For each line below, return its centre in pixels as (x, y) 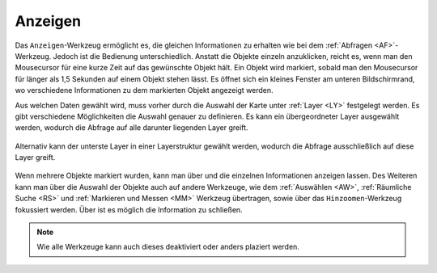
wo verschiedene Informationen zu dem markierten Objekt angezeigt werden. (144, 90)
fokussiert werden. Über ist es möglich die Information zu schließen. (129, 209)
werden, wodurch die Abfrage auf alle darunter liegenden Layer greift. (132, 128)
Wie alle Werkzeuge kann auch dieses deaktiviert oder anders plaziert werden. (168, 247)
